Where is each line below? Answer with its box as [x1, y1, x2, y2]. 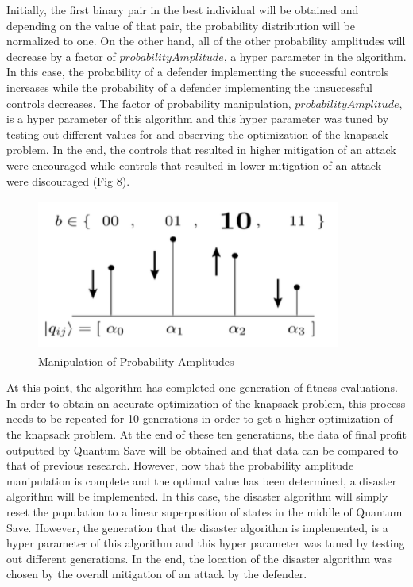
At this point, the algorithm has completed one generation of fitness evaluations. [6, 379, 398, 396]
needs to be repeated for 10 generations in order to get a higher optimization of [6, 410, 393, 427]
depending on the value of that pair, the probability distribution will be [6, 17, 355, 33]
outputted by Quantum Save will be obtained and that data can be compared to [6, 441, 399, 458]
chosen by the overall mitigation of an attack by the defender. [6, 566, 307, 582]
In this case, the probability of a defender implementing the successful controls [6, 63, 389, 80]
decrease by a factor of [6, 48, 116, 64]
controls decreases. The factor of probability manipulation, [6, 94, 291, 111]
